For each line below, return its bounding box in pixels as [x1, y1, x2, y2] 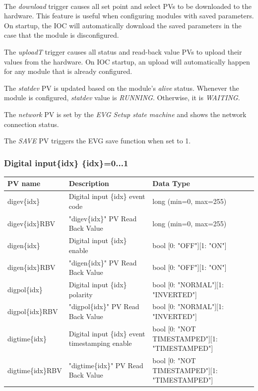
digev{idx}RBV [7, 218, 56, 228]
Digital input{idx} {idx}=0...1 [4, 156, 129, 169]
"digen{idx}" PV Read [68, 257, 137, 267]
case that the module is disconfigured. [4, 30, 119, 40]
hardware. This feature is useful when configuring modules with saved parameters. [4, 10, 254, 21]
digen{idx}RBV [7, 262, 56, 272]
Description [68, 178, 109, 189]
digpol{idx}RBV [7, 306, 58, 317]
